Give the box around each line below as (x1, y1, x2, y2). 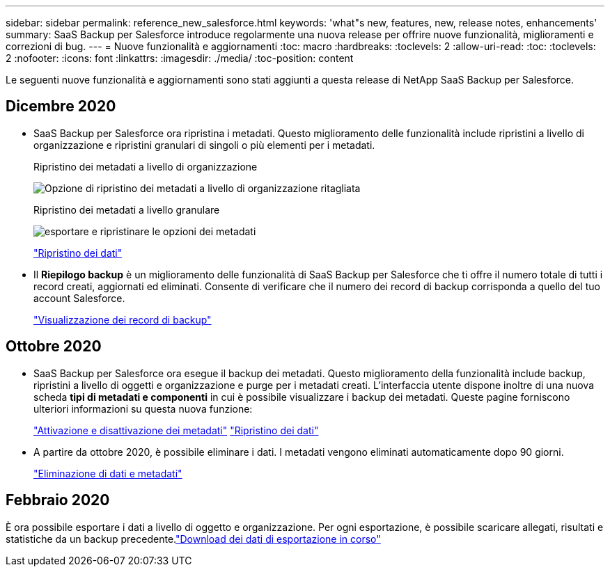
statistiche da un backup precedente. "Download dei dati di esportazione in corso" (6, 532, 381, 545)
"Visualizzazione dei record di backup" (33, 313, 212, 326)
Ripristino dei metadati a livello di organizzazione (33, 160, 258, 173)
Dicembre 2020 (6, 97, 116, 116)
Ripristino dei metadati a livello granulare (33, 203, 220, 216)
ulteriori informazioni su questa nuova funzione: (33, 402, 253, 415)
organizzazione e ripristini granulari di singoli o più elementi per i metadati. (33, 138, 375, 151)
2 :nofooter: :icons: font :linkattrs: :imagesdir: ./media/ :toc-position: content (6, 52, 354, 64)
